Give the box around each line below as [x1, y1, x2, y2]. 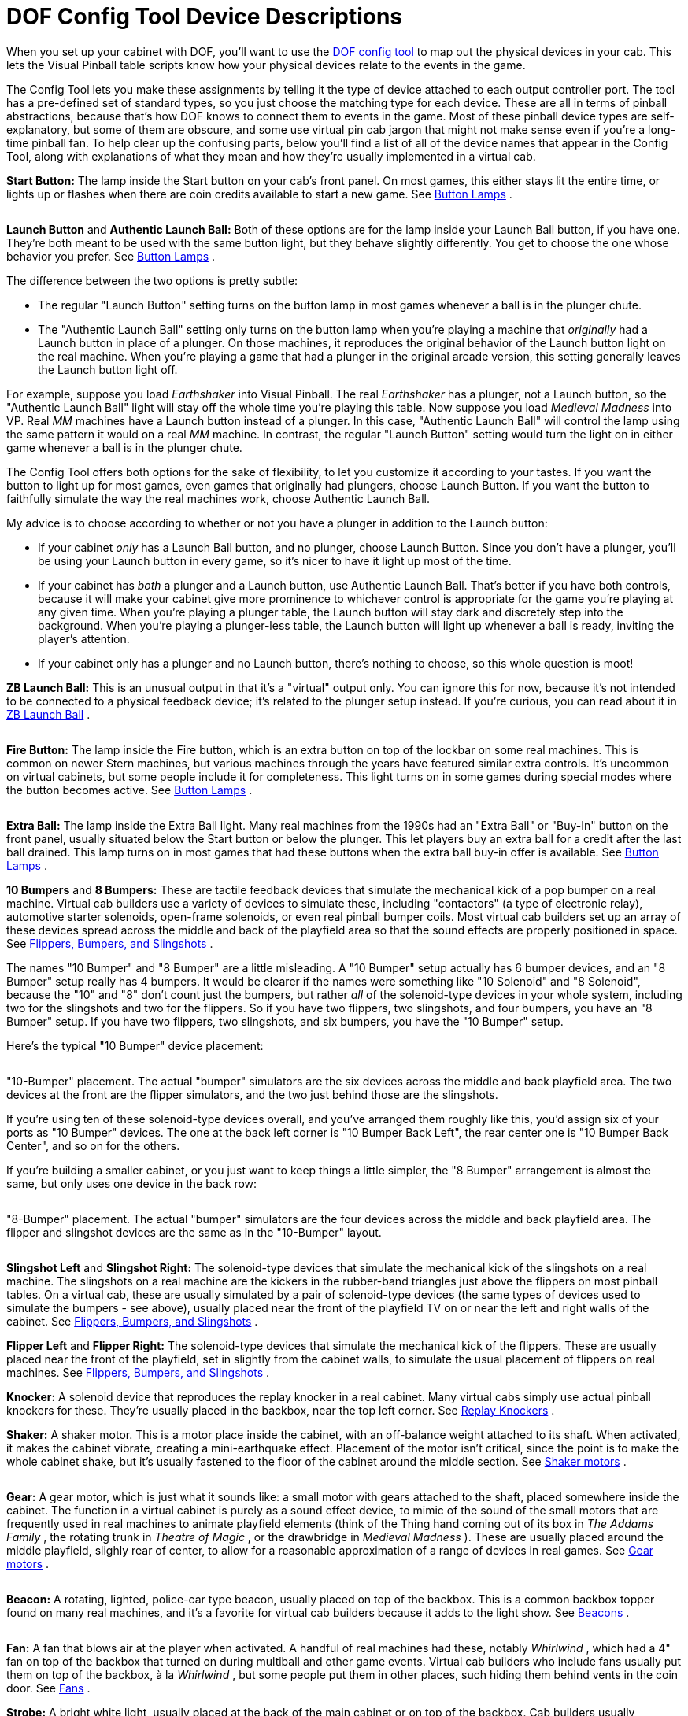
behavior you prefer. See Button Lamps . [6, 249, 216, 263]
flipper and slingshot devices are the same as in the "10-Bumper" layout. [6, 1225, 382, 1239]
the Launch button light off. [38, 362, 178, 376]
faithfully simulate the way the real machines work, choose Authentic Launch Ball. [6, 491, 431, 505]
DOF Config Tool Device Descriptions [6, 3, 403, 30]
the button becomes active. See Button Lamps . [6, 782, 253, 797]
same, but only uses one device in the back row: [6, 1176, 257, 1190]
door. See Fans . [6, 1681, 91, 1695]
